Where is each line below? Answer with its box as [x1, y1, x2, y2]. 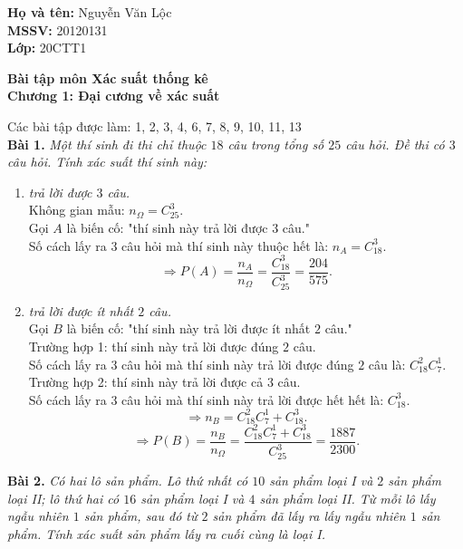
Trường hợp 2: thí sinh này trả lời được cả [28, 372, 264, 391]
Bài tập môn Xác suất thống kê [7, 68, 208, 87]
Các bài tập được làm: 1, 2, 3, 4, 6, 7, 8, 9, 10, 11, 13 [7, 116, 302, 135]
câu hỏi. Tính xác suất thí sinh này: [7, 152, 207, 171]
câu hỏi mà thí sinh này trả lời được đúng [121, 354, 354, 373]
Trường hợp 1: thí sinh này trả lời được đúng [28, 336, 279, 355]
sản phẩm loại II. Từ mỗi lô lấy [259, 488, 436, 507]
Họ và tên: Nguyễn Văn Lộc [7, 3, 172, 21]
